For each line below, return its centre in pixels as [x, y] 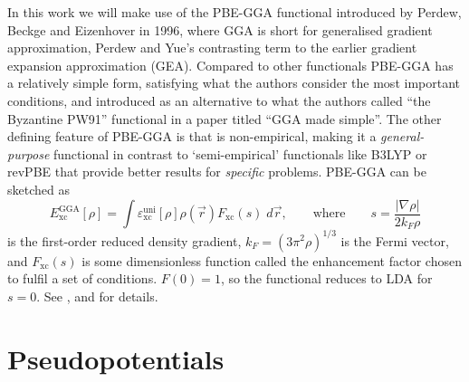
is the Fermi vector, [395, 240]
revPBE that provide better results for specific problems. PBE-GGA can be [217, 172]
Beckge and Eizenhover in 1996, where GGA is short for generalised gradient [220, 29]
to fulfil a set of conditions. [82, 278]
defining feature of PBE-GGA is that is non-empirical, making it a [192, 136]
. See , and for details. [97, 296]
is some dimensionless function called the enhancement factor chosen [272, 260]
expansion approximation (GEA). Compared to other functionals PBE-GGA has [230, 65]
